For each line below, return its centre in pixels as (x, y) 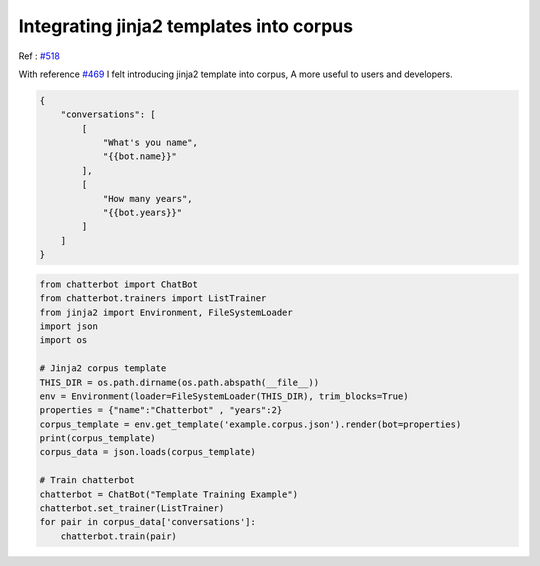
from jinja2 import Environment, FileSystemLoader (166, 312)
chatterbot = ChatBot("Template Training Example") (169, 494)
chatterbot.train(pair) (118, 536)
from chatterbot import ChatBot (119, 284)
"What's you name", (150, 143)
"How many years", (148, 198)
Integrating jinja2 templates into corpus (186, 26)
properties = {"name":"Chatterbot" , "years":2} (161, 410)
